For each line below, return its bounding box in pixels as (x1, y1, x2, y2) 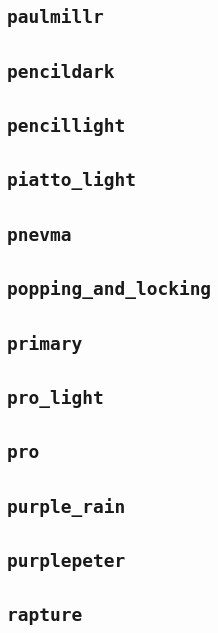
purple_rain (7, 495, 126, 517)
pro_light (7, 386, 104, 408)
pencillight (7, 115, 126, 137)
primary (7, 332, 83, 354)
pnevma (7, 223, 72, 245)
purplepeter (7, 549, 126, 571)
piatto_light (7, 169, 136, 191)
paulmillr (7, 6, 104, 28)
